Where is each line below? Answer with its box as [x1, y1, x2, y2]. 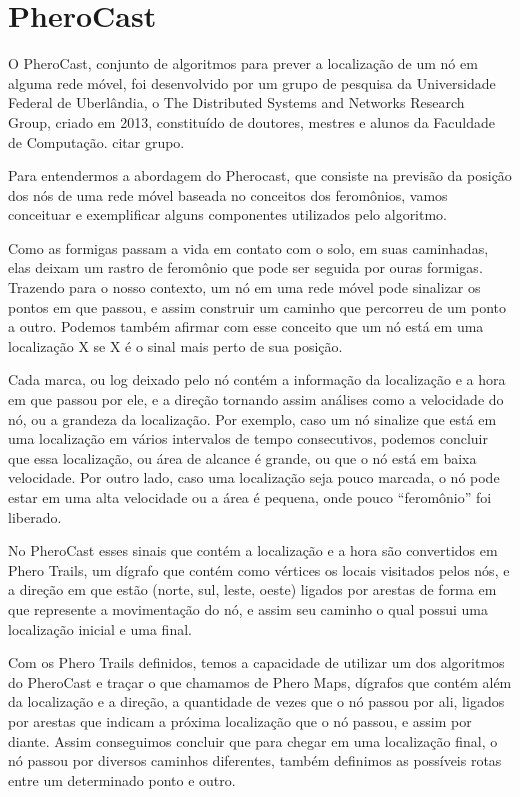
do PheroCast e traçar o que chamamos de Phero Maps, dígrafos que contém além [8, 671, 512, 692]
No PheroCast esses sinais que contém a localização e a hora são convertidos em [8, 540, 498, 561]
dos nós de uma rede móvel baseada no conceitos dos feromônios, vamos [8, 184, 448, 205]
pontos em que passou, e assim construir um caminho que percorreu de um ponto [8, 296, 507, 317]
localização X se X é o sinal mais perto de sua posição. [8, 335, 343, 356]
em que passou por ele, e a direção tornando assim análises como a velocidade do [8, 389, 504, 410]
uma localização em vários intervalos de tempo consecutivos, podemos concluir [8, 428, 488, 449]
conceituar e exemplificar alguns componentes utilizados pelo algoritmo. [8, 204, 448, 225]
